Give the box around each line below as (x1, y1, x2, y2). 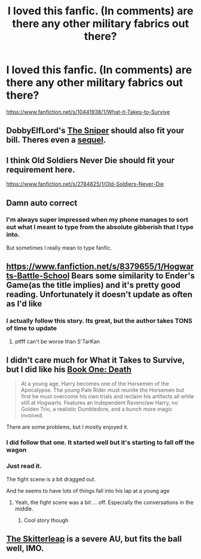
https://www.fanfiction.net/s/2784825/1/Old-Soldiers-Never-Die (6, 180, 165, 188)
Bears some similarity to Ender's (71, 271, 195, 281)
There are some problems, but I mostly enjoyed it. (6, 423, 129, 431)
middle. (14, 505, 34, 512)
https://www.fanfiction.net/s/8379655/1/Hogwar (6, 262, 194, 272)
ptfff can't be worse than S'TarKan (14, 337, 100, 345)
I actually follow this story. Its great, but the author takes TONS (6, 317, 193, 325)
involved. (20, 412, 44, 419)
